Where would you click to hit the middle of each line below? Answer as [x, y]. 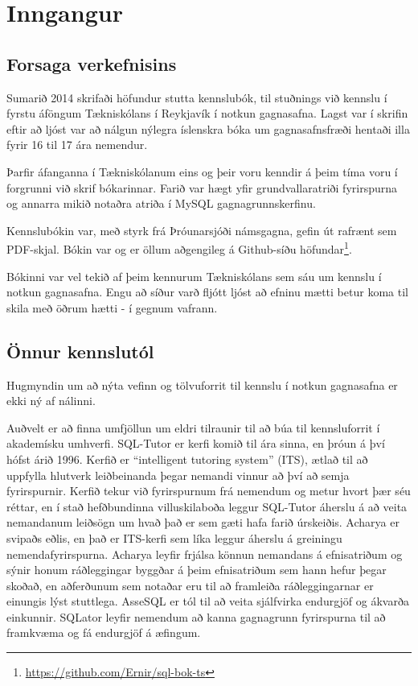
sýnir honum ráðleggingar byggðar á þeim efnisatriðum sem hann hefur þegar [197, 570]
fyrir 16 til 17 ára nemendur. [77, 145]
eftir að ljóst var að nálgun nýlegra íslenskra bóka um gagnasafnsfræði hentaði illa [208, 128]
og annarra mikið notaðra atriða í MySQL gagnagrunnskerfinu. [161, 203]
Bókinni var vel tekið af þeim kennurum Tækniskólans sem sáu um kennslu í [194, 276]
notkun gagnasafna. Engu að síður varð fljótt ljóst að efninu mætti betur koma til [207, 292]
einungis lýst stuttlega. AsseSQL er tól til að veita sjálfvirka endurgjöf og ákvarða [208, 601]
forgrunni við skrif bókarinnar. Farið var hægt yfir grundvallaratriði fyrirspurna [202, 187]
